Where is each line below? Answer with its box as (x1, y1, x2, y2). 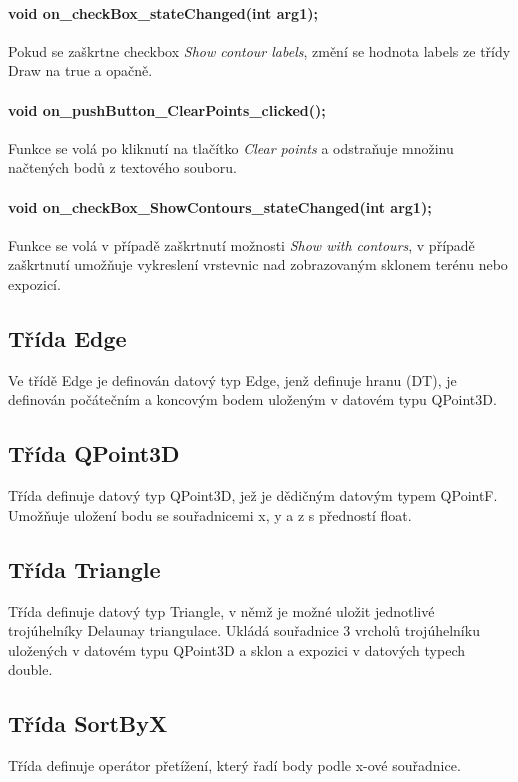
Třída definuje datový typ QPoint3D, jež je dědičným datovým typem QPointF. (8, 485, 498, 506)
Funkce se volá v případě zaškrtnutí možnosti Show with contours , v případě (8, 234, 475, 255)
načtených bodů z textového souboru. (8, 157, 237, 178)
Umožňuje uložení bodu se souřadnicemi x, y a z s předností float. (8, 504, 412, 525)
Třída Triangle (8, 553, 161, 584)
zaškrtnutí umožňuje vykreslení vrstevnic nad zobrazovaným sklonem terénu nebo (8, 254, 508, 275)
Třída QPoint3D (8, 438, 180, 469)
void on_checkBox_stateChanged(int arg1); (8, 2, 318, 23)
